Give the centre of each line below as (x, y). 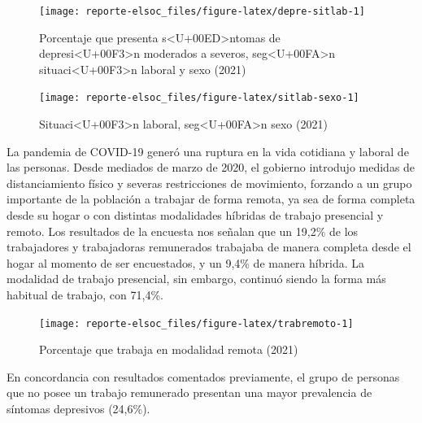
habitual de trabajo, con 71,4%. (85, 295)
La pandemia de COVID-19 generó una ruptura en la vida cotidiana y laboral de (208, 151)
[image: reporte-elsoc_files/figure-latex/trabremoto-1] (196, 323)
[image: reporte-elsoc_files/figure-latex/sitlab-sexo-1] (199, 98)
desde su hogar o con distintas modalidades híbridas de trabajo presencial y (195, 215)
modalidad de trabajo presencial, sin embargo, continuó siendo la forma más (196, 279)
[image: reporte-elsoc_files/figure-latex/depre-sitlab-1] (202, 11)
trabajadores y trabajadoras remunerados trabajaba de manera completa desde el (209, 247)
